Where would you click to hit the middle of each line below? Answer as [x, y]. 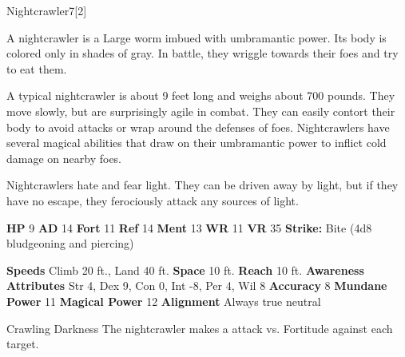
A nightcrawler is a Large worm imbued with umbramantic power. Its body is [197, 37]
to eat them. [37, 68]
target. [23, 344]
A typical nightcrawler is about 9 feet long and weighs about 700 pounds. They [201, 95]
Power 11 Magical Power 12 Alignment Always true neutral [164, 301]
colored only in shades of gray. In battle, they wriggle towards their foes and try [202, 53]
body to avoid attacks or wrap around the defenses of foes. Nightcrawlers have [198, 127]
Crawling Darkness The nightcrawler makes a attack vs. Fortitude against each [200, 328]
